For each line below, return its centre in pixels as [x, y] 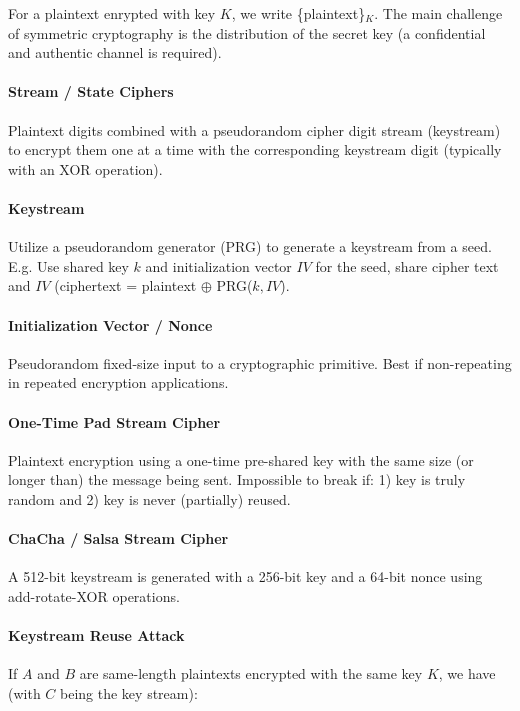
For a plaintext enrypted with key [112, 13]
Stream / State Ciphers [91, 91]
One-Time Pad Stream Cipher [114, 421]
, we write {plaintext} [298, 13]
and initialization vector [218, 265]
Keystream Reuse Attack [96, 635]
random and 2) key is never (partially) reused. [149, 498]
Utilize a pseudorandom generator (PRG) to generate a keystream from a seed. [250, 246]
